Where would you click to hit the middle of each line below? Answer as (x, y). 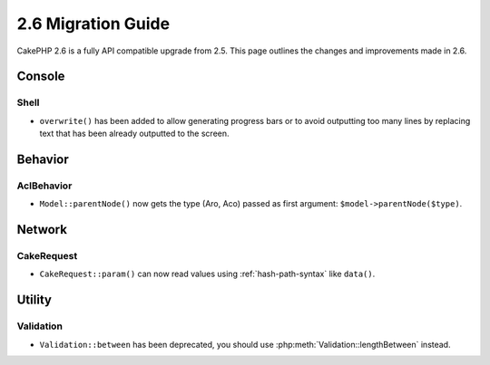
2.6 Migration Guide (93, 24)
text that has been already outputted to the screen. (135, 134)
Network (42, 230)
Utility (34, 300)
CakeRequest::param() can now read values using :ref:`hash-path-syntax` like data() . (207, 274)
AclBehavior (44, 186)
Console (41, 77)
